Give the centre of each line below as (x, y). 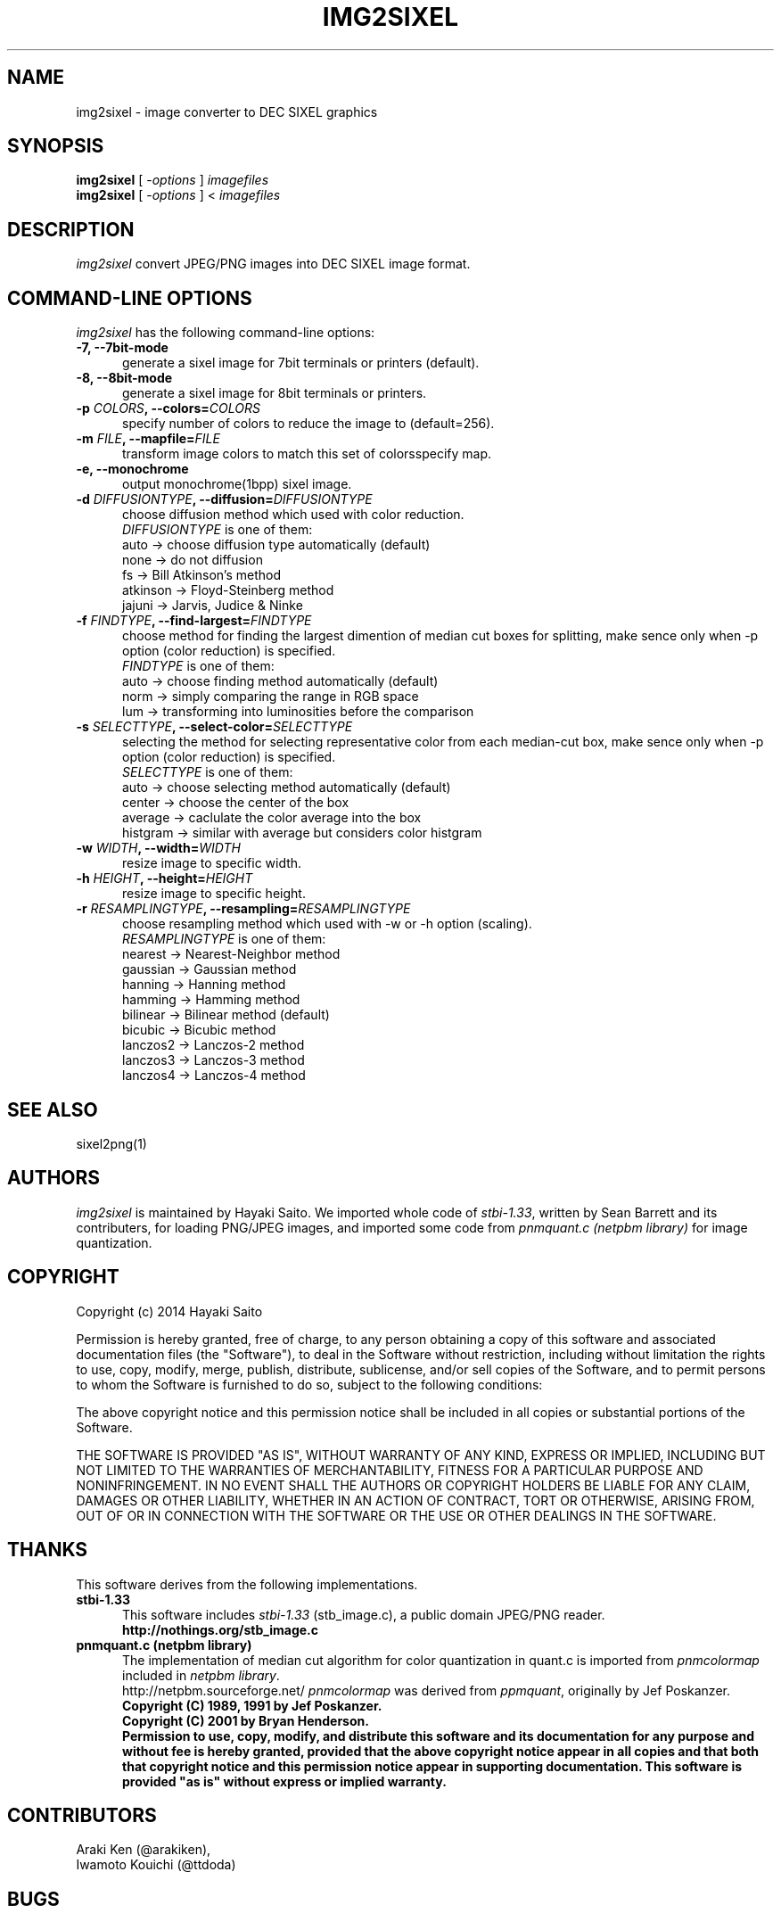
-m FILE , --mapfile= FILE (148, 439)
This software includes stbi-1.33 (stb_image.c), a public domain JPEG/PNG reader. (364, 1614)
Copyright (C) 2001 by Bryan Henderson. (246, 1720)
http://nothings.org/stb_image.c (220, 1629)
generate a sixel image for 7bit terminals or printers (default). (301, 363)
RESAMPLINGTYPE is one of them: (224, 939)
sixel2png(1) (111, 1143)
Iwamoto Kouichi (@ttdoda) (156, 1865)
